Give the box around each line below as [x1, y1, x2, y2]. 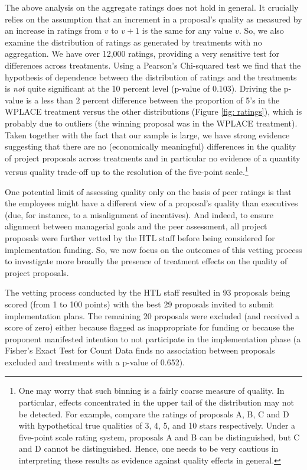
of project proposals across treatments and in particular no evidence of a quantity [5, 151, 301, 164]
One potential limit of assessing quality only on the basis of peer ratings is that [5, 185, 292, 197]
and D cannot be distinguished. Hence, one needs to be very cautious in [18, 442, 279, 455]
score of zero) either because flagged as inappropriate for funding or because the [5, 321, 295, 333]
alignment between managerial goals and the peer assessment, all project [5, 220, 267, 232]
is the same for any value [142, 24, 233, 37]
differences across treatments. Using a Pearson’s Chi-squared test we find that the [5, 59, 301, 71]
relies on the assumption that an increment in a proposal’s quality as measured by [5, 12, 302, 25]
